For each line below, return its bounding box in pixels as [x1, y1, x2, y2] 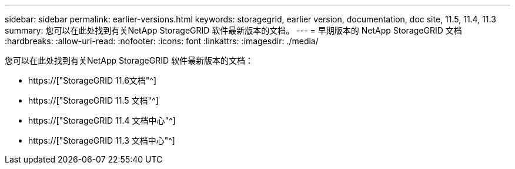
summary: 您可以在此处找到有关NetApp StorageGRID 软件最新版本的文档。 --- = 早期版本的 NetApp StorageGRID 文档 [5, 25, 462, 35]
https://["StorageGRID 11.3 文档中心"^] [28, 135, 175, 145]
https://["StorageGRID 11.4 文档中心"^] [28, 115, 176, 125]
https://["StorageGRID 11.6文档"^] [28, 75, 157, 85]
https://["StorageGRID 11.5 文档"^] [28, 95, 159, 105]
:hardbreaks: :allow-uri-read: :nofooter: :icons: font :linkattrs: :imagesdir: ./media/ [5, 36, 319, 46]
